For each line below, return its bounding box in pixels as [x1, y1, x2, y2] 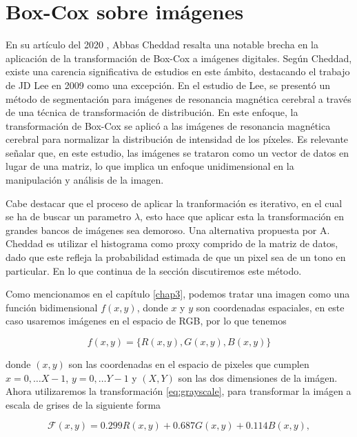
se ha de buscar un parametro [6, 209, 132, 224]
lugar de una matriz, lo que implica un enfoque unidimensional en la [6, 159, 294, 173]
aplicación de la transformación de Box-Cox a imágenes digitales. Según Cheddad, [6, 50, 352, 65]
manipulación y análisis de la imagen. [6, 173, 164, 187]
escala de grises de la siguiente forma [6, 397, 161, 411]
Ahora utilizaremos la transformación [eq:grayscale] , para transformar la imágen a [6, 384, 351, 398]
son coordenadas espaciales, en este [196, 300, 345, 314]
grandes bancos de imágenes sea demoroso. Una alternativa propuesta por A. [6, 222, 330, 237]
